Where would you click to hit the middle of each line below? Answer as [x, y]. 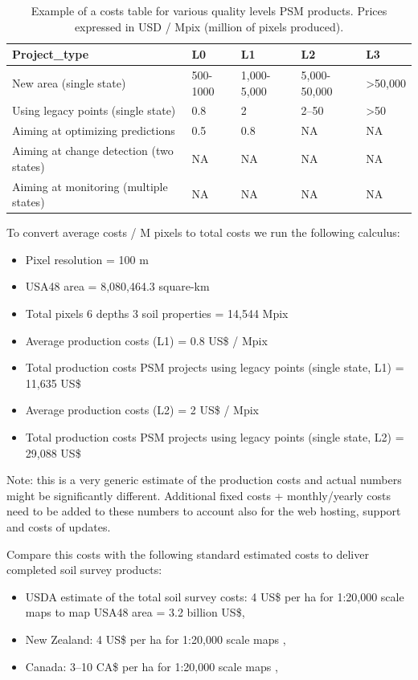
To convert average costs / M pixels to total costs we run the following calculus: [203, 232]
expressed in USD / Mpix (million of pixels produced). [209, 26]
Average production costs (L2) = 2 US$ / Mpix [142, 410]
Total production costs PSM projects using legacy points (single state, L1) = [215, 367]
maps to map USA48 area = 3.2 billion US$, [135, 612]
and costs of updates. [59, 527]
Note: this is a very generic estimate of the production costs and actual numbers [204, 480]
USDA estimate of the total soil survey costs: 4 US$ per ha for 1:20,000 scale [215, 596]
